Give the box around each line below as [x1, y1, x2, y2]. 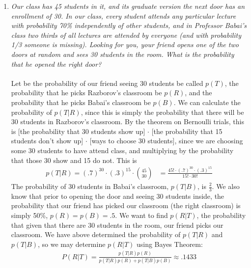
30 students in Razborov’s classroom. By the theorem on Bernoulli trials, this [11, 116, 244, 127]
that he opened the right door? [11, 58, 102, 69]
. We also [212, 181, 240, 191]
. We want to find [115, 210, 168, 220]
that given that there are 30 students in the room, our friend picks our [11, 219, 223, 230]
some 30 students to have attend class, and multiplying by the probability [11, 145, 234, 155]
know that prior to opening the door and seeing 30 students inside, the [11, 190, 224, 201]
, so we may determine [38, 239, 106, 249]
